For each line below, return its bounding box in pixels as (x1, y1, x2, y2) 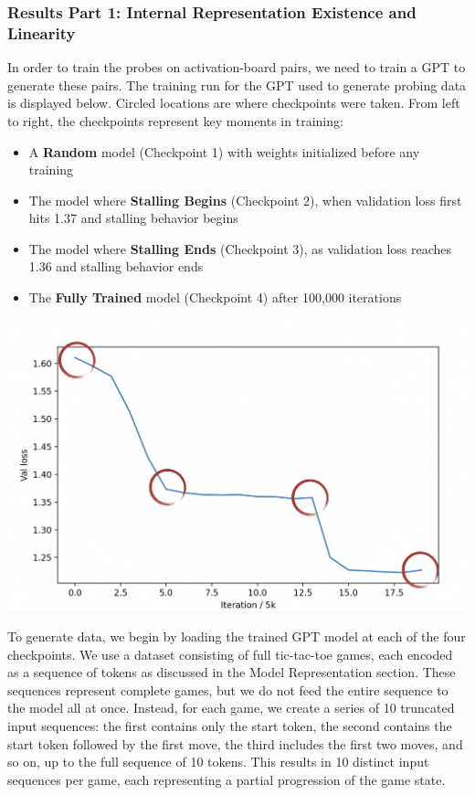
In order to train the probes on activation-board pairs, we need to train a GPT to (7, 58, 466, 77)
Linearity (7, 21, 76, 44)
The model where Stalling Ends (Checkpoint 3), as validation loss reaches (28, 238, 452, 258)
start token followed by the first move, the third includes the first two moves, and (7, 734, 463, 753)
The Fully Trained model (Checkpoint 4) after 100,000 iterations (28, 288, 402, 307)
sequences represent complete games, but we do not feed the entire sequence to (7, 680, 449, 699)
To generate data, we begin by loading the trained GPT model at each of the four (7, 627, 466, 646)
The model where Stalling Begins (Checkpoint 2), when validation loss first (28, 190, 462, 209)
